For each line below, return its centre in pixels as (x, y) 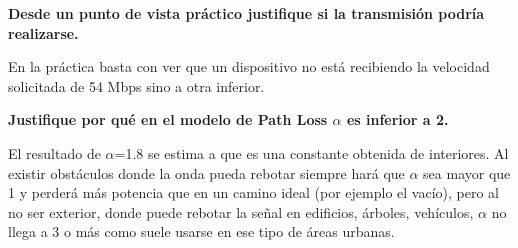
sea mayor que (467, 172)
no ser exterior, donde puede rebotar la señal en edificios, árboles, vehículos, (241, 211)
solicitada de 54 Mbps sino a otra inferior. (136, 85)
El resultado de (54, 152)
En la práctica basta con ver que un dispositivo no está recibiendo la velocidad (249, 66)
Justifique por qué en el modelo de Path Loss (168, 119)
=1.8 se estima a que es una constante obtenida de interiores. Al (311, 152)
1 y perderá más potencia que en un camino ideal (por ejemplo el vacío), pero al (253, 192)
